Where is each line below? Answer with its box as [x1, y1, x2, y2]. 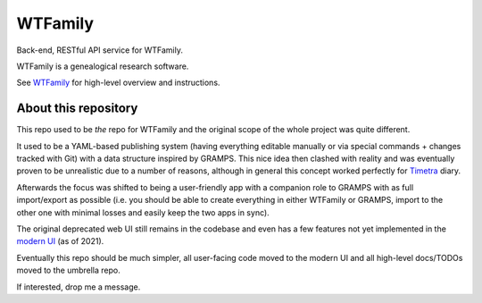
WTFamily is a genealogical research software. [16, 61, 189, 72]
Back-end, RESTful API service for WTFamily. [16, 45, 183, 55]
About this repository [16, 101, 138, 116]
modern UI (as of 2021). [16, 236, 104, 247]
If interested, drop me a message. [16, 282, 141, 292]
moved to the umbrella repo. [16, 265, 120, 276]
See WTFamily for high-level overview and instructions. [16, 77, 220, 88]
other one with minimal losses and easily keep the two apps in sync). [16, 206, 270, 218]
